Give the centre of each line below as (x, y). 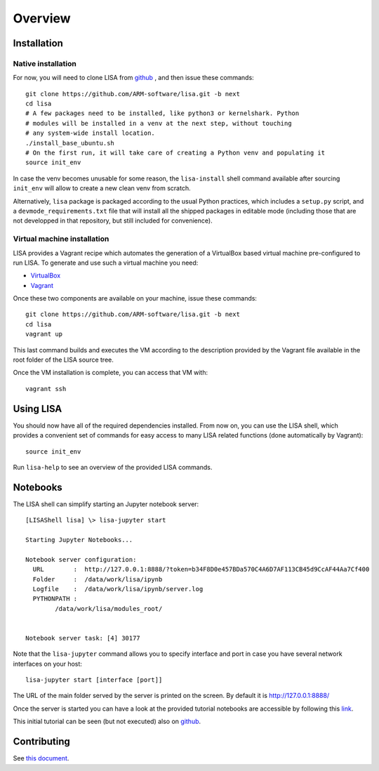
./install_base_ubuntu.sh (70, 143)
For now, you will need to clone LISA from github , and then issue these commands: (133, 78)
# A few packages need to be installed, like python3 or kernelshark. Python (162, 113)
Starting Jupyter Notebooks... (79, 540)
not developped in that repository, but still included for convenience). (113, 220)
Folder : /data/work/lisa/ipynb (98, 579)
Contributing (41, 742)
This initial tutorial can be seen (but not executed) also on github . (107, 721)
